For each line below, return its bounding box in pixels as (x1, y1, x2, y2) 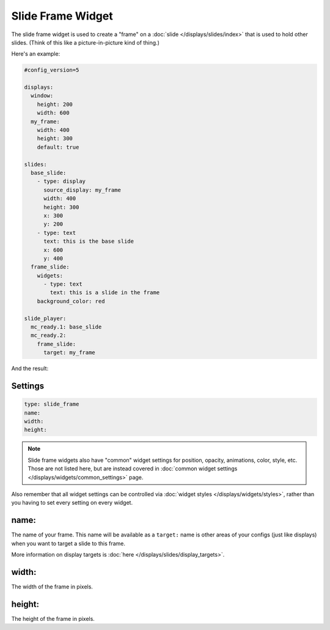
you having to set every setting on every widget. (11, 499, 133, 506)
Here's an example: (11, 50, 61, 57)
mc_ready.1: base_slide (31, 324, 102, 330)
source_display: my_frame (43, 187, 122, 193)
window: (31, 92, 54, 99)
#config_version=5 (24, 67, 79, 73)
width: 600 (37, 109, 70, 116)
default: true (37, 144, 79, 150)
